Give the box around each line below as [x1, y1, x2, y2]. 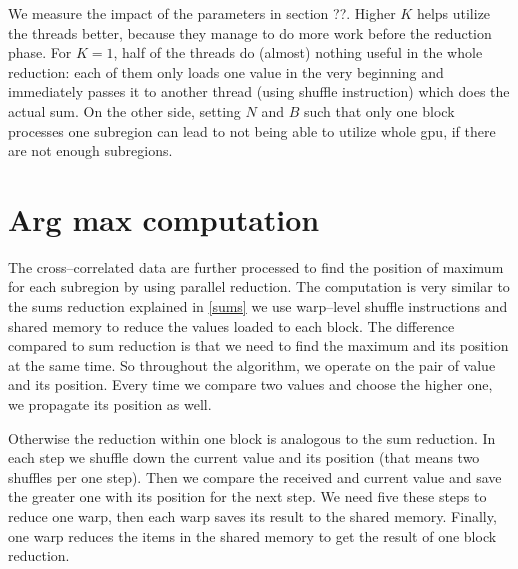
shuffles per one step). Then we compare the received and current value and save [8, 466, 502, 487]
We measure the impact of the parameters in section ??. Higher [8, 3, 396, 23]
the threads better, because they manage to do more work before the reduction [8, 22, 492, 43]
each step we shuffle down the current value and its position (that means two [8, 447, 480, 468]
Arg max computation [8, 198, 320, 239]
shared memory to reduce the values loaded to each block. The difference [8, 315, 455, 336]
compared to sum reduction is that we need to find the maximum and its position [8, 335, 509, 356]
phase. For [8, 42, 72, 63]
